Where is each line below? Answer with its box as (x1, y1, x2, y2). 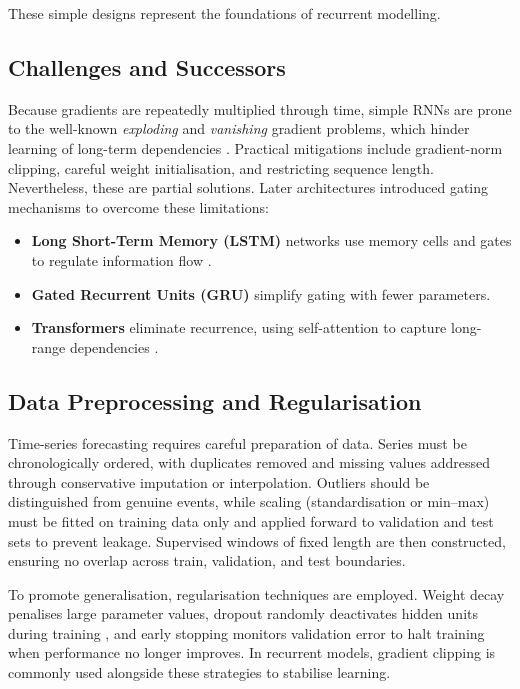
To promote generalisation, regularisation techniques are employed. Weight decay (8, 583, 505, 604)
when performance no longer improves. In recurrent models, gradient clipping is (8, 642, 496, 663)
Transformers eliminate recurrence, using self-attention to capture (31, 317, 447, 338)
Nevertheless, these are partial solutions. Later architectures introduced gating (8, 177, 489, 198)
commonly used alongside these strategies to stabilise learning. (8, 662, 391, 683)
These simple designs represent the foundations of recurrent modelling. (8, 3, 441, 23)
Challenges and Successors (8, 51, 286, 82)
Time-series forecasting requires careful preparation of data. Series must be (8, 432, 467, 453)
